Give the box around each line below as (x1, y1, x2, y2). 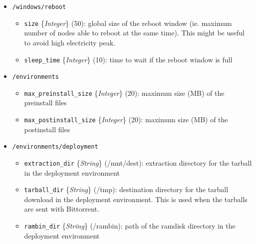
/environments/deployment (12, 143, 98, 151)
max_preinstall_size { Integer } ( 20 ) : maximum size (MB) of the (24, 87, 225, 98)
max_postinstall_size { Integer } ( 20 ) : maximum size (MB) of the (24, 114, 228, 125)
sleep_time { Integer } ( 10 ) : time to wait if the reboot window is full (24, 54, 233, 64)
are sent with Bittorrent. (24, 204, 99, 214)
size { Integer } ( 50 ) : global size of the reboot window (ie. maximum (24, 17, 232, 28)
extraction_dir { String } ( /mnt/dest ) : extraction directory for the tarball (24, 157, 252, 168)
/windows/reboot (12, 3, 66, 10)
